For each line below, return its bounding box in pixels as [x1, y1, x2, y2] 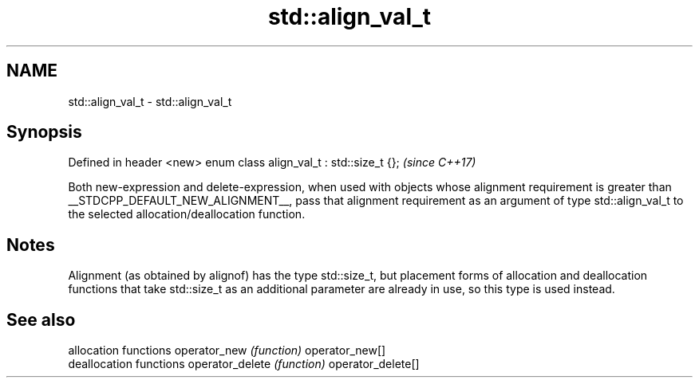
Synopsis [6, 122, 82, 143]
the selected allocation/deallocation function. [68, 207, 306, 221]
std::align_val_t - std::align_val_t [68, 94, 232, 108]
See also [6, 309, 76, 330]
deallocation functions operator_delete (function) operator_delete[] [68, 357, 420, 371]
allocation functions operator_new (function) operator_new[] [68, 343, 386, 358]
